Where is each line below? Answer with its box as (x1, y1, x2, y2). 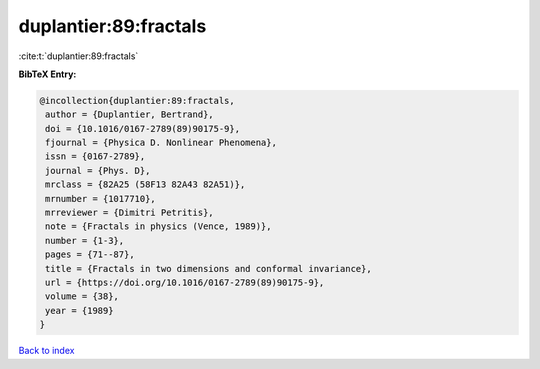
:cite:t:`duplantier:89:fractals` (18, 50, 139, 62)
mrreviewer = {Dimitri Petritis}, (45, 207, 214, 219)
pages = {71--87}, (45, 249, 135, 260)
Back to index (18, 345, 75, 357)
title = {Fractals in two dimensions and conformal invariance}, (45, 263, 372, 274)
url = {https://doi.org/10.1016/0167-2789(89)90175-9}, (45, 277, 325, 288)
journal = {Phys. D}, (45, 165, 151, 176)
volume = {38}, (45, 291, 120, 302)
